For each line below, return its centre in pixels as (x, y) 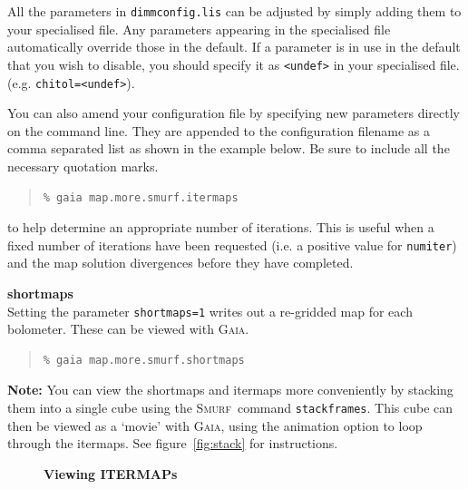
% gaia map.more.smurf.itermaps (141, 197)
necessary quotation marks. (83, 166)
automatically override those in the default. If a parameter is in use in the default (234, 47)
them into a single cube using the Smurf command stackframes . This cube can (230, 407)
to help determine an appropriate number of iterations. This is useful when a (221, 227)
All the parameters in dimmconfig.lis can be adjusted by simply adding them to (234, 11)
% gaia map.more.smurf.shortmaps (144, 360)
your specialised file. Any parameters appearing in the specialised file (199, 29)
